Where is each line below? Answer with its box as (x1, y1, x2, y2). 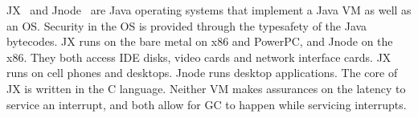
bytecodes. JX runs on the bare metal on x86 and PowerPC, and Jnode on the (6, 33, 393, 50)
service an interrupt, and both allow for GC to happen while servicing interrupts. (6, 96, 407, 112)
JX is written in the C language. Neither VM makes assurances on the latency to (6, 79, 406, 96)
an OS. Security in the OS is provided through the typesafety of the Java (6, 17, 367, 34)
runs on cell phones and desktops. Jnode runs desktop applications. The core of (6, 64, 398, 81)
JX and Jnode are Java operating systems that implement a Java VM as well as (6, 2, 412, 18)
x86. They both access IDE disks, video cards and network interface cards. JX (6, 48, 391, 65)
